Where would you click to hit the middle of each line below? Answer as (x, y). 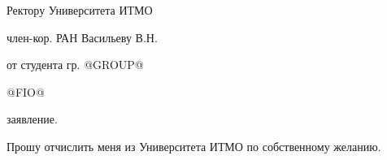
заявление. (32, 119)
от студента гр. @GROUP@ (75, 65)
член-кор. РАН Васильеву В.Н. (82, 37)
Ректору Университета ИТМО (80, 10)
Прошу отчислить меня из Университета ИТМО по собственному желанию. (194, 146)
